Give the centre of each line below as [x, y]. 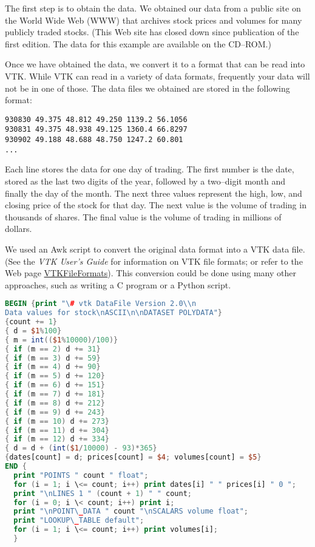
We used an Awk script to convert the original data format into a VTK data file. [155, 249]
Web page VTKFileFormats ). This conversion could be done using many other [151, 273]
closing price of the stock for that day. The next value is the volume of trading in [156, 205]
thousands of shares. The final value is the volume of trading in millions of [143, 216]
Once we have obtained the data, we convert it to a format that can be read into [155, 64]
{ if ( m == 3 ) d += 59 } [53, 358]
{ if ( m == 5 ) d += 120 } [55, 376]
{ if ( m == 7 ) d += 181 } [55, 394]
